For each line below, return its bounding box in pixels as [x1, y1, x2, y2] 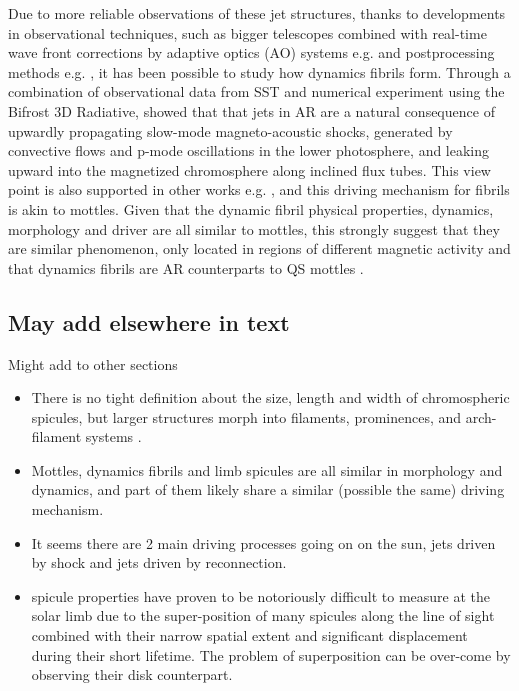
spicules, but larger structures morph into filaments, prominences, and [31, 406, 462, 427]
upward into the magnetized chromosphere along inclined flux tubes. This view [8, 159, 491, 180]
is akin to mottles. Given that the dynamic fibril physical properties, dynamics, [8, 198, 494, 219]
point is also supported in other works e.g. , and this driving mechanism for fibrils [8, 179, 510, 200]
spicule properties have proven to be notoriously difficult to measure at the [31, 585, 491, 606]
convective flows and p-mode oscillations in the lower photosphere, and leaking [8, 140, 490, 161]
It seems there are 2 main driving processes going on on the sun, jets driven [31, 532, 496, 553]
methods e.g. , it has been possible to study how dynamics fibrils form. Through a [8, 61, 511, 82]
